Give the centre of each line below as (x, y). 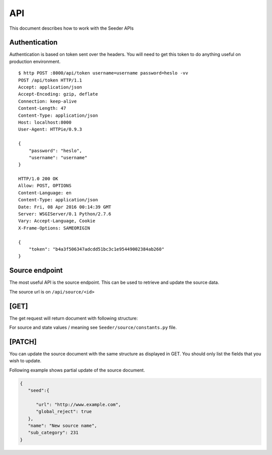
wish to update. (25, 361)
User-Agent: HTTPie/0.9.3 (50, 129)
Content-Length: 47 (42, 108)
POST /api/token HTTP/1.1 (50, 80)
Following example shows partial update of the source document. (77, 370)
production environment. (35, 61)
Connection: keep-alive (48, 101)
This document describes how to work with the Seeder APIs (72, 28)
